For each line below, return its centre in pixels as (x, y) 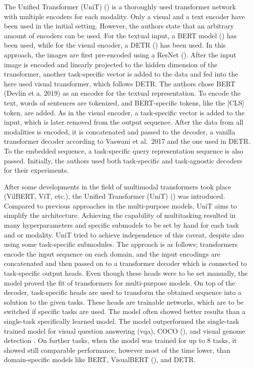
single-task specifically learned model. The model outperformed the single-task (122, 321)
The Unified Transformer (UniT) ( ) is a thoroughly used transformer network (120, 6)
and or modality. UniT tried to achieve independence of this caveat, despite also (124, 234)
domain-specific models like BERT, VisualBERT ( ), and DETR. (100, 359)
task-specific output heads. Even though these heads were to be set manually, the (126, 273)
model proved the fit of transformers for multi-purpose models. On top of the (120, 282)
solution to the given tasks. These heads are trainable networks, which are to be (124, 302)
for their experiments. (36, 170)
